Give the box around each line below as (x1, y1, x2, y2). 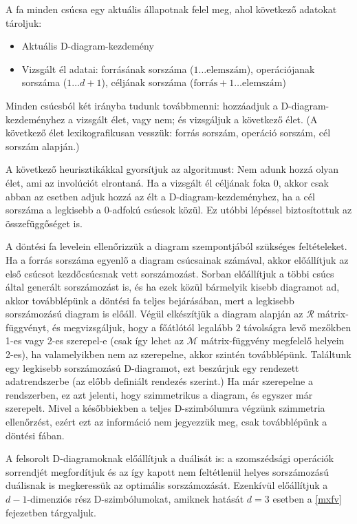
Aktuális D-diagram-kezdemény (21, 39, 154, 53)
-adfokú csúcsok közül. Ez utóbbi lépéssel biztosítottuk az (109, 202, 352, 217)
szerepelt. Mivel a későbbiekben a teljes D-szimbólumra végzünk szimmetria (6, 401, 325, 415)
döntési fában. (6, 428, 65, 442)
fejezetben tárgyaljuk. (6, 505, 96, 519)
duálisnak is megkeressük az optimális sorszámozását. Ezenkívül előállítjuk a (6, 478, 328, 492)
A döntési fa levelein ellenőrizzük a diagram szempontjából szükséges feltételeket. (6, 239, 347, 253)
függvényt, (6, 319, 50, 334)
